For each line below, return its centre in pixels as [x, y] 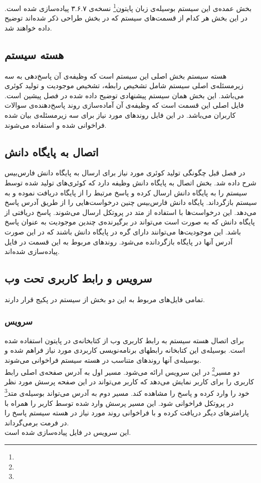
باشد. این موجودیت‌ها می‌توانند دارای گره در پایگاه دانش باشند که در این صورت [123, 231]
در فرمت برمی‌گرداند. [37, 422]
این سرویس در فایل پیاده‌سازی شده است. [68, 432]
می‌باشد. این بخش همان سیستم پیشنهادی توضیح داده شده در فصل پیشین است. [124, 95]
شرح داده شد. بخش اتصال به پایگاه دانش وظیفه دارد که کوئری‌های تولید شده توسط [130, 182]
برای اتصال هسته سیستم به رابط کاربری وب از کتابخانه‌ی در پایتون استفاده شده [124, 340]
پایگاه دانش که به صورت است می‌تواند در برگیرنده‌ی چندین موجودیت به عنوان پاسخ [130, 222]
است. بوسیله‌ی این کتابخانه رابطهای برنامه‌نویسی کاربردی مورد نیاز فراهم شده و [125, 350]
